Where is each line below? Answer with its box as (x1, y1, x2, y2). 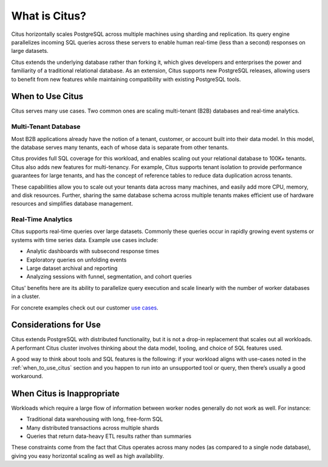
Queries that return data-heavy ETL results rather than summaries (26, 432, 191, 440)
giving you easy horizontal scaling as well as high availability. (11, 452, 164, 459)
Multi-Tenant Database (11, 122, 81, 131)
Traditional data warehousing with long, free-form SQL (26, 415, 163, 423)
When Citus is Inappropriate (11, 388, 120, 398)
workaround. (11, 373, 44, 380)
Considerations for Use (11, 320, 101, 330)
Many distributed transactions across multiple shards (26, 424, 159, 431)
